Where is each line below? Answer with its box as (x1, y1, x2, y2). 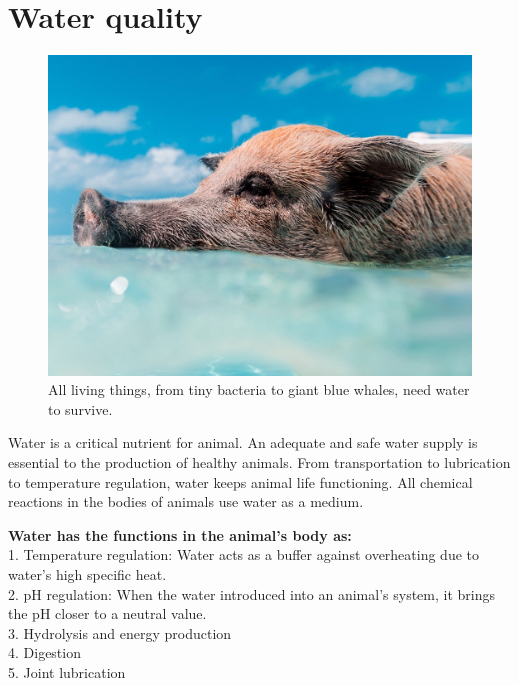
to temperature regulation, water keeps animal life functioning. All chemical (8, 471, 473, 492)
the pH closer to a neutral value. (8, 603, 207, 624)
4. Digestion (8, 642, 81, 663)
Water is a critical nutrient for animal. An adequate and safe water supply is (8, 432, 478, 453)
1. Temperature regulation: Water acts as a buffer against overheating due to (8, 544, 480, 565)
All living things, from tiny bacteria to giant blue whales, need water (48, 379, 470, 400)
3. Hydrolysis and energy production (8, 622, 232, 643)
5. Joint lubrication (8, 661, 126, 682)
